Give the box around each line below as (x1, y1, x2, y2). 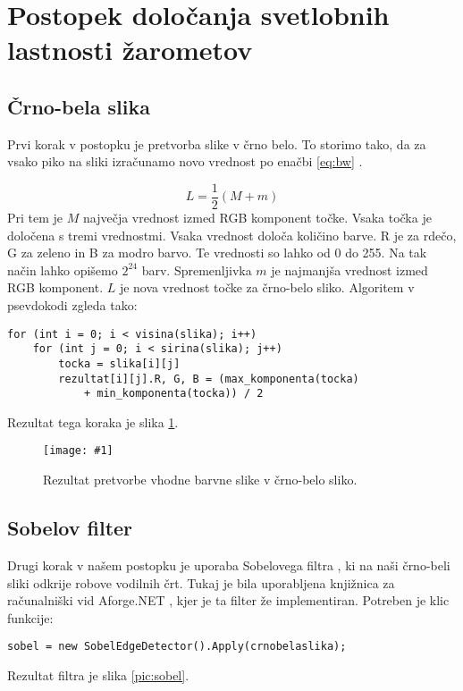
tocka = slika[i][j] (58, 357, 181, 370)
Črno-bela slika (7, 92, 150, 120)
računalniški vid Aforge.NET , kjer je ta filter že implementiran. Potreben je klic (7, 591, 450, 610)
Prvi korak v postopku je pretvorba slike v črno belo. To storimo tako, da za (7, 134, 426, 153)
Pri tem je (7, 208, 63, 227)
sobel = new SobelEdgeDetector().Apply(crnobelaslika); (7, 640, 347, 653)
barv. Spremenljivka (141, 260, 252, 279)
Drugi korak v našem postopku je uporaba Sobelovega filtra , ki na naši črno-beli (7, 555, 450, 574)
